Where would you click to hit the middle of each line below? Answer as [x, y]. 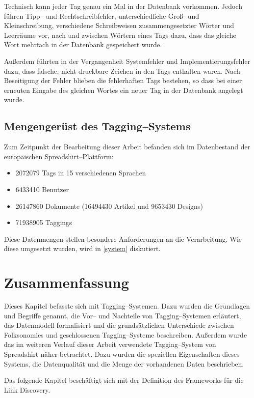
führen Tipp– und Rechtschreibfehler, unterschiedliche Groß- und [102, 15]
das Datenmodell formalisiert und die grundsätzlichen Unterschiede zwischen [119, 325]
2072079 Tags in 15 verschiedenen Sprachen [81, 173]
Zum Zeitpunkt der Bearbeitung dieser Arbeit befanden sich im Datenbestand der [127, 147]
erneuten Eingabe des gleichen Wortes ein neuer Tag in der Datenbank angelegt [124, 90]
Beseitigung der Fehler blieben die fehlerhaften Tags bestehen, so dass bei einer [123, 80]
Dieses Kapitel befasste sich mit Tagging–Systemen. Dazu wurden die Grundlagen [127, 306]
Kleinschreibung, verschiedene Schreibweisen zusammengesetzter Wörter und [119, 25]
